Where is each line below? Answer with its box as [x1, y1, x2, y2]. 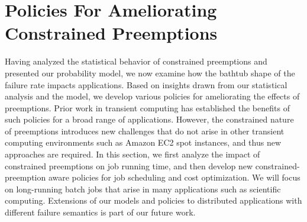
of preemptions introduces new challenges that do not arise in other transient [5, 124, 285, 137]
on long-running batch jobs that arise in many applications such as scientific [5, 182, 281, 195]
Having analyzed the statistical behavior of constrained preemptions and [5, 55, 267, 67]
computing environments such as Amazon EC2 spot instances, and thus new [5, 136, 282, 149]
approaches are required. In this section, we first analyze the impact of [5, 148, 260, 160]
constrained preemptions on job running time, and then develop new [5, 159, 253, 172]
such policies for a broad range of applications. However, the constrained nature [5, 113, 294, 126]
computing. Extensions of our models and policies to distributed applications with [5, 194, 302, 207]
